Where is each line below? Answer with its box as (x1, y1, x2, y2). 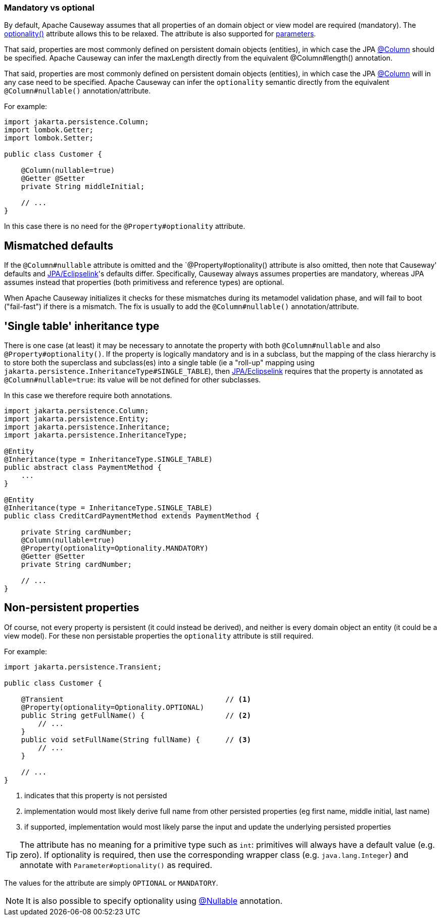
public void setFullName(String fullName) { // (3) (21, 735, 251, 744)
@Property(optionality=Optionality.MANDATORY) (21, 544, 209, 553)
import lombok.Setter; (4, 134, 94, 142)
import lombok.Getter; (4, 126, 94, 134)
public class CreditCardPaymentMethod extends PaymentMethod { (4, 512, 260, 520)
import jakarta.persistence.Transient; (4, 662, 162, 671)
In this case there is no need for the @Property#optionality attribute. (4, 222, 246, 231)
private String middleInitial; (21, 182, 145, 191)
